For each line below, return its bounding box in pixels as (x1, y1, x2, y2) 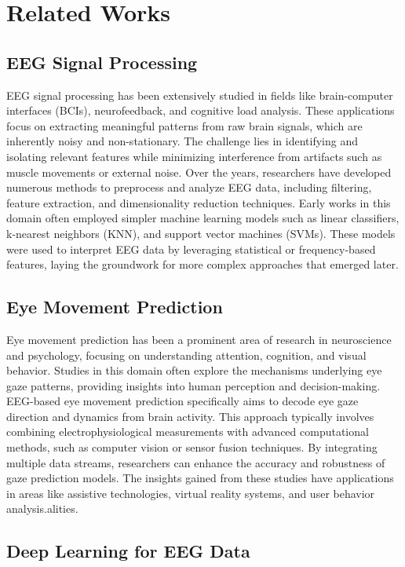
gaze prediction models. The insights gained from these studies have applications (6, 470, 394, 486)
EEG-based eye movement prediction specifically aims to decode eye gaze (6, 393, 359, 409)
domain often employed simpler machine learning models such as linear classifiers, (6, 210, 400, 226)
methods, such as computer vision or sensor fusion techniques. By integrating (6, 439, 378, 455)
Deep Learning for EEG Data (6, 539, 250, 563)
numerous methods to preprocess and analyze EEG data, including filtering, (6, 179, 372, 196)
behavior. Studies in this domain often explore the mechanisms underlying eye (6, 362, 382, 379)
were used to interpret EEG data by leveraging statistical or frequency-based (6, 240, 376, 257)
